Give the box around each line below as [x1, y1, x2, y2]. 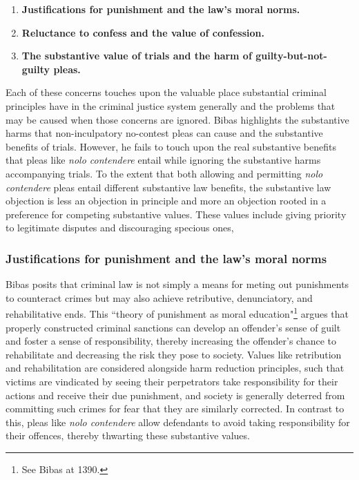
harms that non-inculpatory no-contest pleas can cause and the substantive [6, 126, 323, 140]
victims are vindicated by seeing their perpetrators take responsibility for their [6, 374, 338, 388]
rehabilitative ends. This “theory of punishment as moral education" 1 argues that [6, 305, 349, 320]
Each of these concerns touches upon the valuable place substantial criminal [6, 85, 327, 99]
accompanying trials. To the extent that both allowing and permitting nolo [6, 166, 323, 180]
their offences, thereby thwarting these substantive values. [6, 428, 250, 443]
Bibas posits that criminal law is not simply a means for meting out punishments [6, 277, 349, 291]
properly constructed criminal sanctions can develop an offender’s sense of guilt [6, 320, 341, 334]
